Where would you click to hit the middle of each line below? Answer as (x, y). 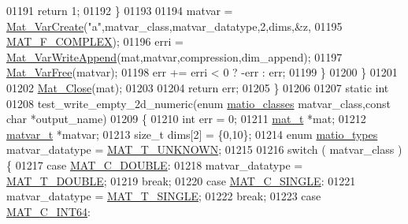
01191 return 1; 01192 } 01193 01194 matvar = (120, 10)
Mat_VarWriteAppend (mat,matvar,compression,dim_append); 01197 (174, 56)
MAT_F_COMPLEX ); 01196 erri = (95, 41)
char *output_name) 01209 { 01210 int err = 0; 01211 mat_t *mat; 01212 (186, 119)
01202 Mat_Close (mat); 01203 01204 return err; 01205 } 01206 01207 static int (198, 87)
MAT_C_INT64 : (48, 211)
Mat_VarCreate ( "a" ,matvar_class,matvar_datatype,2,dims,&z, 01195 (174, 26)
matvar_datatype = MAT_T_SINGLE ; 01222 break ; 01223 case (164, 196)
